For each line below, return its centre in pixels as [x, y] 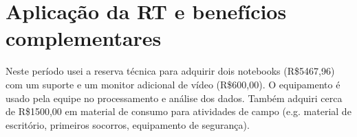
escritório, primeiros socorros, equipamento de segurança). [128, 124]
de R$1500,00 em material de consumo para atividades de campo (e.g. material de [178, 111]
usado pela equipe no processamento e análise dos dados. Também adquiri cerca [174, 98]
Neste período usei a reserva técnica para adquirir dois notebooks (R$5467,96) [170, 71]
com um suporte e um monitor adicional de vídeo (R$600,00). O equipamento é [173, 84]
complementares [84, 38]
